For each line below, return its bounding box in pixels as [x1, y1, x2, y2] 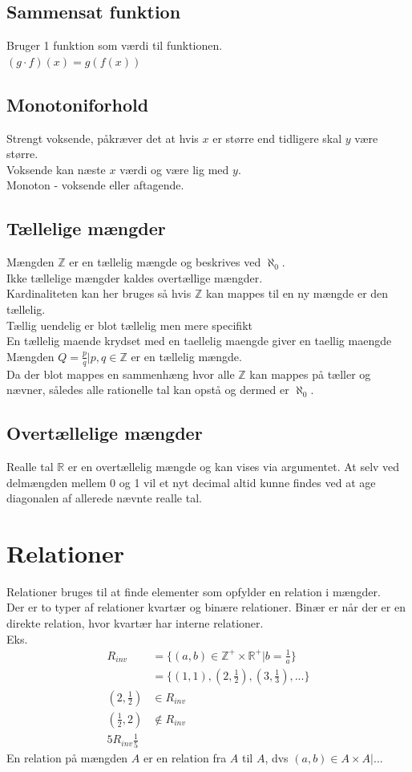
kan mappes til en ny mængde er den [205, 285, 389, 302]
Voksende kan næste [6, 160, 106, 177]
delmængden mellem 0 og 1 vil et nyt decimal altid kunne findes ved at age [6, 473, 376, 490]
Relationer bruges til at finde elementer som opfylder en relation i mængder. [6, 583, 381, 599]
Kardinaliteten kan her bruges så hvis [6, 285, 192, 302]
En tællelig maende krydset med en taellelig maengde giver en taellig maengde [6, 332, 392, 349]
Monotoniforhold [6, 91, 149, 116]
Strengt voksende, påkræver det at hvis [6, 129, 199, 146]
